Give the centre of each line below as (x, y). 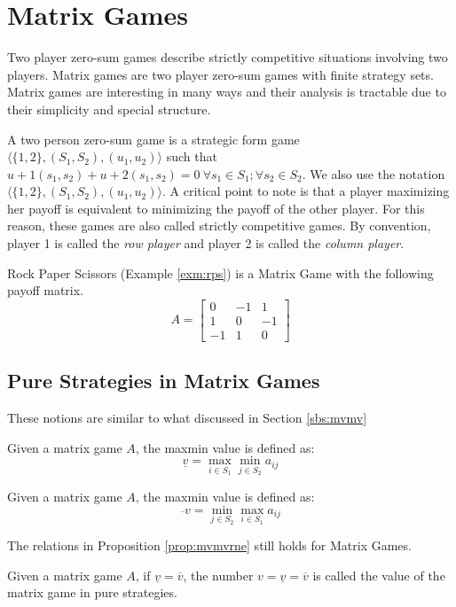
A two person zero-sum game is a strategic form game (153, 139)
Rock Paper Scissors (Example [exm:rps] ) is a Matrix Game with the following (220, 272)
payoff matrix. (45, 290)
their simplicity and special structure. (109, 109)
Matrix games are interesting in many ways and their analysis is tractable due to (227, 92)
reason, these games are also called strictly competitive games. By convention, (219, 226)
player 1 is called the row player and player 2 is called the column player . (206, 243)
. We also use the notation (373, 173)
